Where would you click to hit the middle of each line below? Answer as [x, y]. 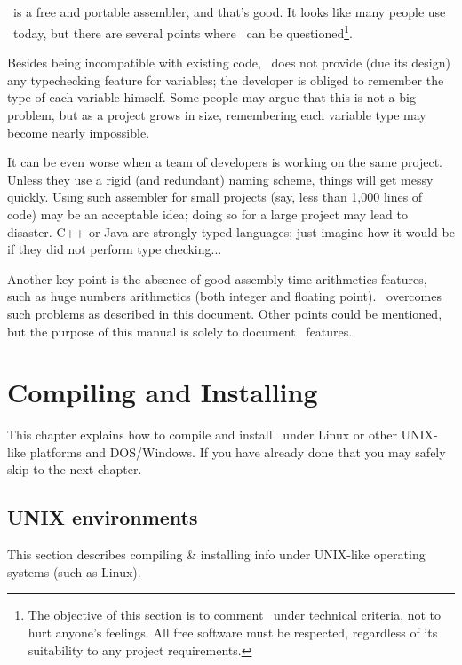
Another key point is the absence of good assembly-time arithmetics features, [217, 278]
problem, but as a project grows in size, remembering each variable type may [217, 115]
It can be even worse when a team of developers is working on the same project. [225, 162]
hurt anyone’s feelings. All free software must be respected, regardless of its [233, 633]
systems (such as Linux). [74, 571]
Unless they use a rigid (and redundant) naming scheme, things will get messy [220, 179]
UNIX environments [103, 517]
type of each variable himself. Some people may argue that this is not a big [211, 97]
